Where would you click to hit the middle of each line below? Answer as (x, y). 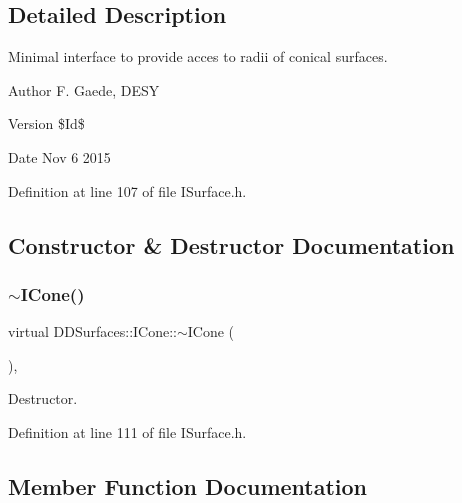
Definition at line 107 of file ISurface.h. (127, 190)
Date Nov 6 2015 (59, 156)
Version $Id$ (46, 123)
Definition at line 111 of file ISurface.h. (127, 431)
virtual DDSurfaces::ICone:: (92, 331)
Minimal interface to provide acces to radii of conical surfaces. (198, 56)
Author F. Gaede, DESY (84, 89)
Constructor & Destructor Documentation (231, 244)
